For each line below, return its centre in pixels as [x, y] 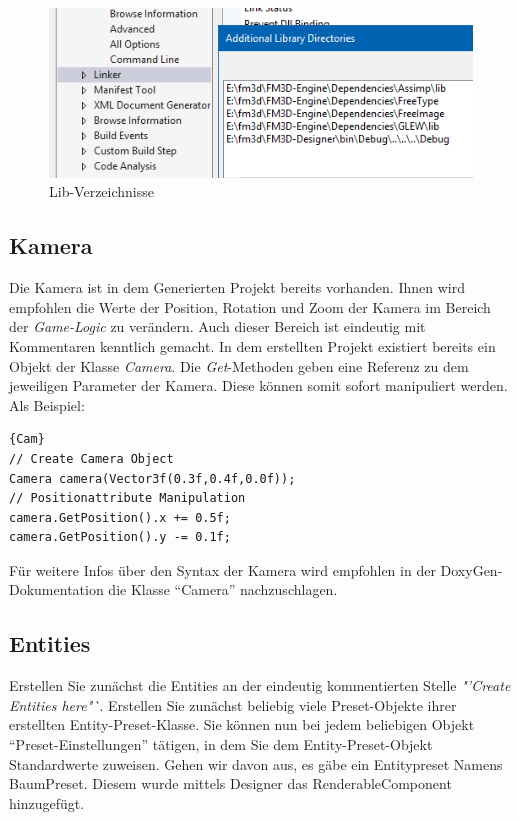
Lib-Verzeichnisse [101, 191]
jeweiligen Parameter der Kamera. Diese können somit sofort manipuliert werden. [258, 385]
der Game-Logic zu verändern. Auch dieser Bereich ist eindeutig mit [217, 326]
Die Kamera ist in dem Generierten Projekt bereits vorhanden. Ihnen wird [237, 287]
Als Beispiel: [47, 404]
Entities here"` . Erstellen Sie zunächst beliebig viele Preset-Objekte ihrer [233, 704]
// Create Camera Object [91, 458]
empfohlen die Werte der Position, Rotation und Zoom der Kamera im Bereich [250, 306]
